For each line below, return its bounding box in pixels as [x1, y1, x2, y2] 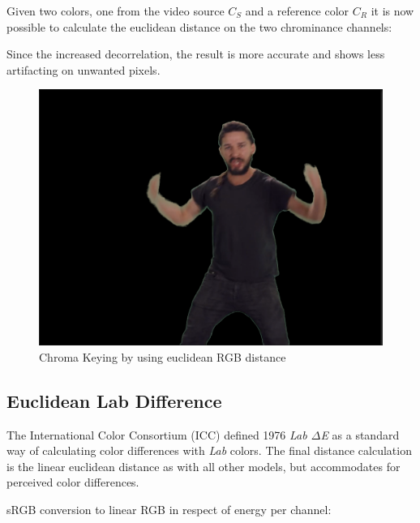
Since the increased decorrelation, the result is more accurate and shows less [6, 45, 385, 62]
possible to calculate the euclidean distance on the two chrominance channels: [6, 18, 392, 35]
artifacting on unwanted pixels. [6, 61, 161, 78]
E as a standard [320, 426, 400, 443]
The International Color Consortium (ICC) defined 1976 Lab [6, 426, 307, 443]
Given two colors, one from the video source [6, 2, 225, 19]
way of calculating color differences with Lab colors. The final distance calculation [6, 442, 412, 459]
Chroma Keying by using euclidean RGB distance [39, 348, 286, 365]
